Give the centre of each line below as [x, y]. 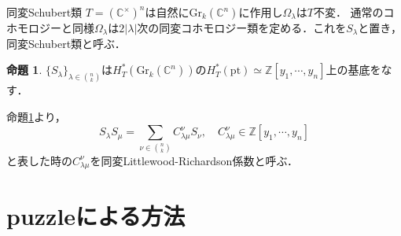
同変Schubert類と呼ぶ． [66, 43]
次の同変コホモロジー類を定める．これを [242, 28]
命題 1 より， [36, 116]
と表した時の [39, 160]
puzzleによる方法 [96, 216]
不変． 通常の [348, 12]
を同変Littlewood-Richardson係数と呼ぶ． [194, 160]
